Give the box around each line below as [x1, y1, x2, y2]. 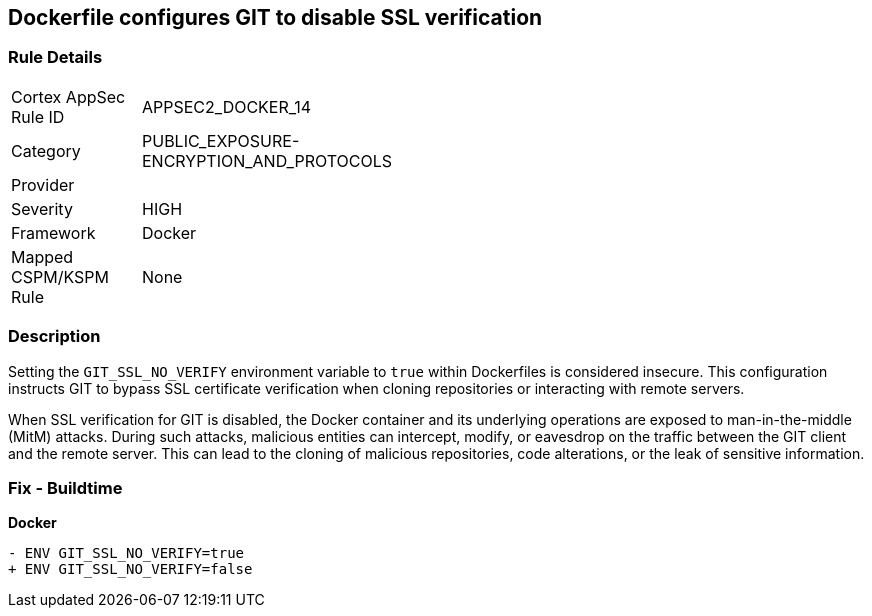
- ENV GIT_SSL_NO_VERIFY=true [8, 545, 245, 562]
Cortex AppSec [11, 86, 126, 107]
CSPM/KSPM [11, 266, 109, 287]
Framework [11, 222, 96, 243]
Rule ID [11, 106, 65, 127]
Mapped [11, 246, 74, 267]
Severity [11, 198, 73, 219]
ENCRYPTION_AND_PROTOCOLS [142, 150, 392, 171]
